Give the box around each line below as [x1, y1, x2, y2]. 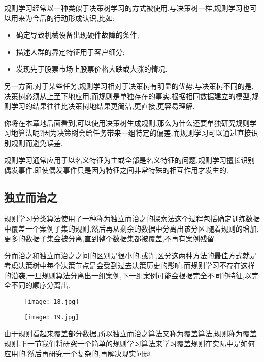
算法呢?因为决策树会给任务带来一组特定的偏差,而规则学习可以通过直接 [18, 127, 251, 138]
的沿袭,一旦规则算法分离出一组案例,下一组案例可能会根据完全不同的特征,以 [4, 270, 252, 280]
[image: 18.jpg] [24, 298, 79, 306]
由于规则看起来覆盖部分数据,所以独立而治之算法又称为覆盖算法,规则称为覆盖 [4, 328, 257, 339]
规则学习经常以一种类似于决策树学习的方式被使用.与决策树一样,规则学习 [4, 3, 243, 13]
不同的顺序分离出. [11, 280, 70, 290]
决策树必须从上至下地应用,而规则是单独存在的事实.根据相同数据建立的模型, [4, 90, 252, 101]
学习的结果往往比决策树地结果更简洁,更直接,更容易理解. [11, 101, 195, 111]
